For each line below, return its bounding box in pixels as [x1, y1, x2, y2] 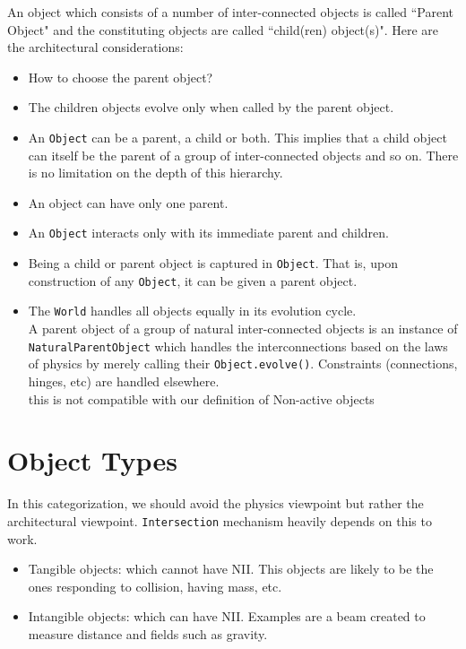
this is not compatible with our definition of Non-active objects [28, 389, 375, 408]
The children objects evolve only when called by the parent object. [28, 98, 394, 117]
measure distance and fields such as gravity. [28, 624, 268, 643]
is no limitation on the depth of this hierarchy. [28, 163, 283, 182]
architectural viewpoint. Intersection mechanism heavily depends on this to [7, 511, 432, 530]
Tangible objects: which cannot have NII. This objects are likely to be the [28, 559, 434, 578]
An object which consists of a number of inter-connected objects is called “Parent [7, 3, 454, 21]
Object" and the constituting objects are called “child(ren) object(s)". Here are [7, 20, 439, 39]
